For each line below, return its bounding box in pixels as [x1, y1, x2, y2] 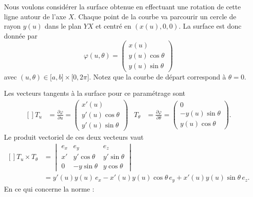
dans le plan [44, 21, 82, 31]
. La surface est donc [178, 21, 242, 31]
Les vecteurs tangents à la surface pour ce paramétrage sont [4, 88, 186, 98]
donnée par [4, 30, 38, 40]
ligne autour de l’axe [4, 11, 66, 21]
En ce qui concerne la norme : [4, 183, 94, 194]
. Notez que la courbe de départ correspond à [89, 71, 226, 81]
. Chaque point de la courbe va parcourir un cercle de [74, 11, 236, 21]
